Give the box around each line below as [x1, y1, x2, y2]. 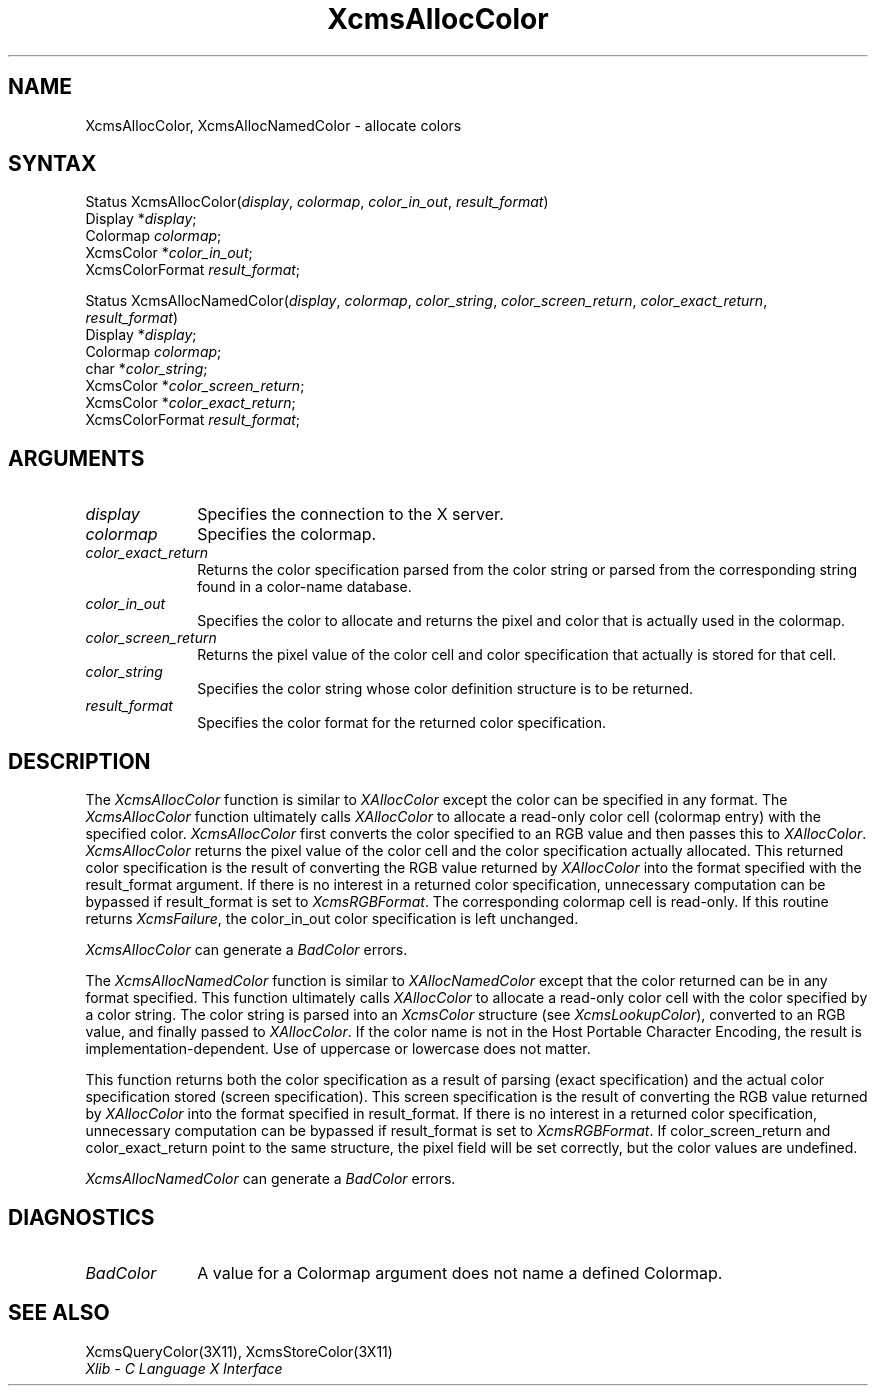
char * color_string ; [85, 360, 208, 378]
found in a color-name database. [197, 578, 412, 596]
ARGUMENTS [8, 445, 145, 471]
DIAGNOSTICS [8, 1204, 155, 1230]
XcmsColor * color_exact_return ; [85, 394, 296, 412]
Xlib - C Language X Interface [85, 1359, 283, 1377]
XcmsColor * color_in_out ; [85, 244, 253, 262]
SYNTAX [8, 151, 97, 177]
